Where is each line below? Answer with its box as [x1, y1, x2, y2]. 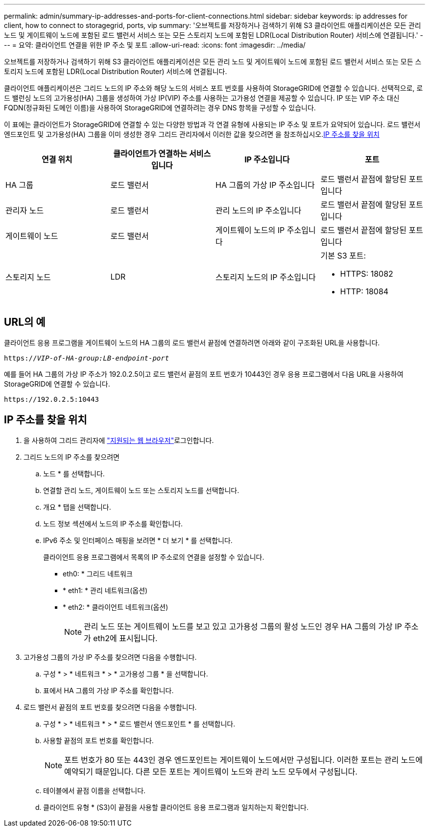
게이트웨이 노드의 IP [215, 225, 285, 235]
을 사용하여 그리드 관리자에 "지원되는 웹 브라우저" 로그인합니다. [24, 436, 214, 444]
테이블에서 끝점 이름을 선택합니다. [43, 786, 146, 795]
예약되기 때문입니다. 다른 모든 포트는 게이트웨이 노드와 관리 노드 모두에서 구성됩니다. [64, 766, 357, 777]
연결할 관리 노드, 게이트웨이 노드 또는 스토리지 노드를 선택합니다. [43, 486, 239, 494]
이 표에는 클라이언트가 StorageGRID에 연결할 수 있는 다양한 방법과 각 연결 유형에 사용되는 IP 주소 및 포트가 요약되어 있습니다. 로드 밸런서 [4, 120, 421, 129]
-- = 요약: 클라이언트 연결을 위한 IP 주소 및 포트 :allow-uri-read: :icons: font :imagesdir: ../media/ [4, 41, 306, 49]
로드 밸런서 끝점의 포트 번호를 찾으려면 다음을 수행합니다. [24, 702, 197, 711]
